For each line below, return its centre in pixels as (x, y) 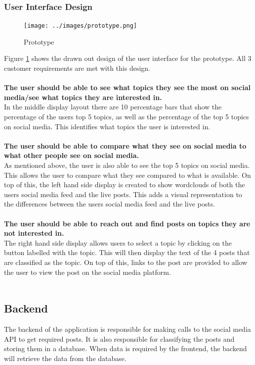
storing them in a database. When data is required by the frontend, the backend (126, 348)
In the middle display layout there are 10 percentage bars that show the (113, 107)
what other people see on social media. (72, 155)
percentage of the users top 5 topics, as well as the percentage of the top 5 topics (127, 117)
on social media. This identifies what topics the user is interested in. (107, 126)
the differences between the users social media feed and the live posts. (110, 204)
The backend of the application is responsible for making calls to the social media (127, 329)
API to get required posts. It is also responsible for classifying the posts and (119, 339)
